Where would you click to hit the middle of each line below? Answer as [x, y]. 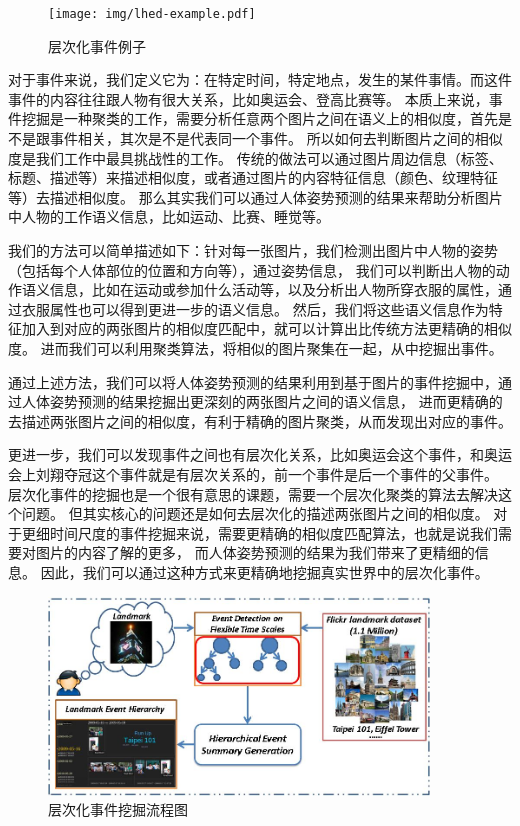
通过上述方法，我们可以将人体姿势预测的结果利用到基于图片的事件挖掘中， [253, 381]
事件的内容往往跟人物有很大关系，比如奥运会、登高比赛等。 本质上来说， [248, 98]
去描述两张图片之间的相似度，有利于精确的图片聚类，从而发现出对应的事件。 [260, 420]
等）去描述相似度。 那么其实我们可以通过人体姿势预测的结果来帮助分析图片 [255, 196]
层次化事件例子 [97, 45]
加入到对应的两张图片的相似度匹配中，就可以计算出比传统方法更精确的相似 [266, 328]
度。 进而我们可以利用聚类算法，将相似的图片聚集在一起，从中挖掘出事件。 [255, 347]
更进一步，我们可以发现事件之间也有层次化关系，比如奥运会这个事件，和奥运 [260, 454]
